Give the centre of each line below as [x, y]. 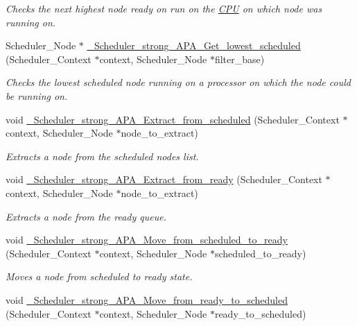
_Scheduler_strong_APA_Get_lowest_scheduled [194, 45]
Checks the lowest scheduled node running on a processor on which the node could [178, 82]
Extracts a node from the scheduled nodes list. [102, 156]
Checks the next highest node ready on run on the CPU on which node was [164, 8]
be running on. [37, 95]
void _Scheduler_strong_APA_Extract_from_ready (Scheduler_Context [164, 179]
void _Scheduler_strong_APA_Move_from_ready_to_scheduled [147, 299]
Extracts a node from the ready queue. [86, 216]
